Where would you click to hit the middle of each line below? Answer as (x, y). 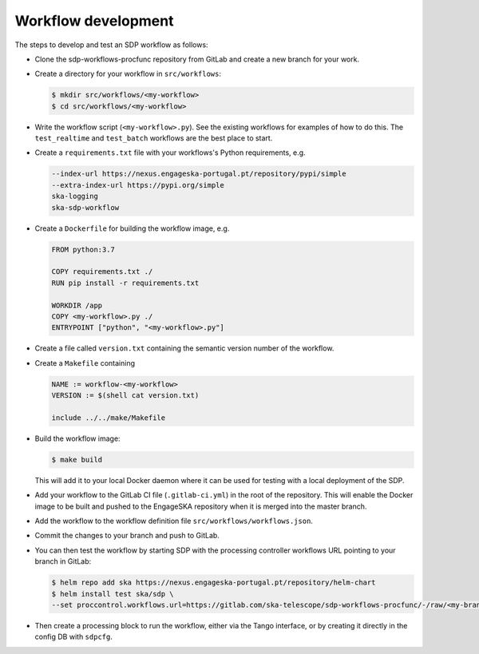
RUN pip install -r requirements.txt (125, 283)
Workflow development (94, 21)
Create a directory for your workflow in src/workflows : (128, 74)
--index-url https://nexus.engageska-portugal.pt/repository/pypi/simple (199, 174)
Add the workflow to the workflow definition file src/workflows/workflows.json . (174, 521)
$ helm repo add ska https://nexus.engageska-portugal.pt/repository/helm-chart (214, 583)
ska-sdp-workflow (85, 207)
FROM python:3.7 (83, 249)
